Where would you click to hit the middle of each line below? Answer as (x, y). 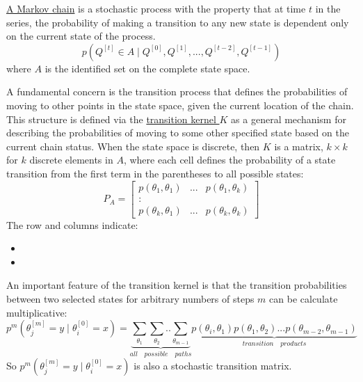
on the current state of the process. (81, 36)
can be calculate (304, 299)
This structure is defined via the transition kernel (111, 119)
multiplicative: (37, 312)
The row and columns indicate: (72, 224)
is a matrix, (299, 146)
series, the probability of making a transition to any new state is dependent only (178, 22)
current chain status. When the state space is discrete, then (133, 146)
